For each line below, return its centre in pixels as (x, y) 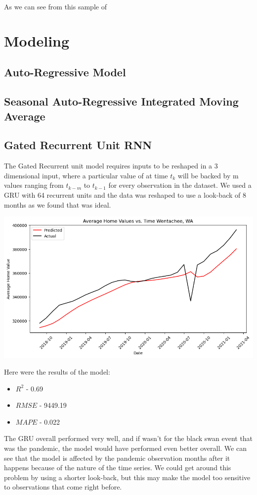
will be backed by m (208, 175)
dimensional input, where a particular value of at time (86, 175)
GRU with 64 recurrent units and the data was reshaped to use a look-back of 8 (125, 194)
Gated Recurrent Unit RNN (78, 145)
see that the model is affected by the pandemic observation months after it (117, 458)
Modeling (37, 40)
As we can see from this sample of (55, 6)
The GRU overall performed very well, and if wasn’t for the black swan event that (128, 438)
